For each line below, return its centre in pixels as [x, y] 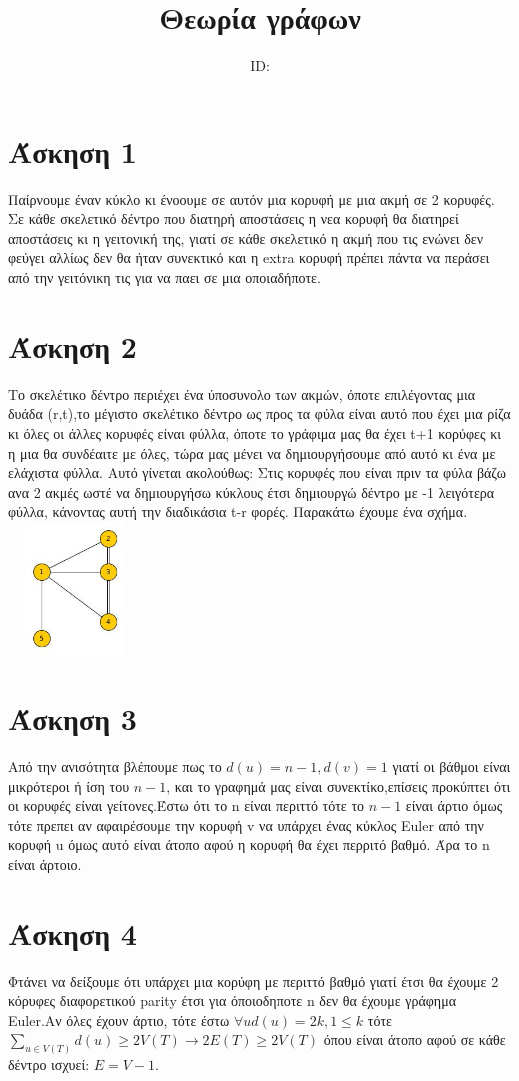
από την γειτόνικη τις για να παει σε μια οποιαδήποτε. [164, 277]
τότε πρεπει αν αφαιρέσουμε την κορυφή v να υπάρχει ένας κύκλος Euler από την [246, 824]
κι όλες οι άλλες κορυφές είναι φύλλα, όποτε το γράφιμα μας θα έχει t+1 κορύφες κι [255, 432]
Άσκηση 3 [72, 718]
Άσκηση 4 [72, 932]
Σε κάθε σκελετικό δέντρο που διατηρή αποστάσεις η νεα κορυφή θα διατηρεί [233, 218]
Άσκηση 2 [72, 345]
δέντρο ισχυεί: [49, 1064]
